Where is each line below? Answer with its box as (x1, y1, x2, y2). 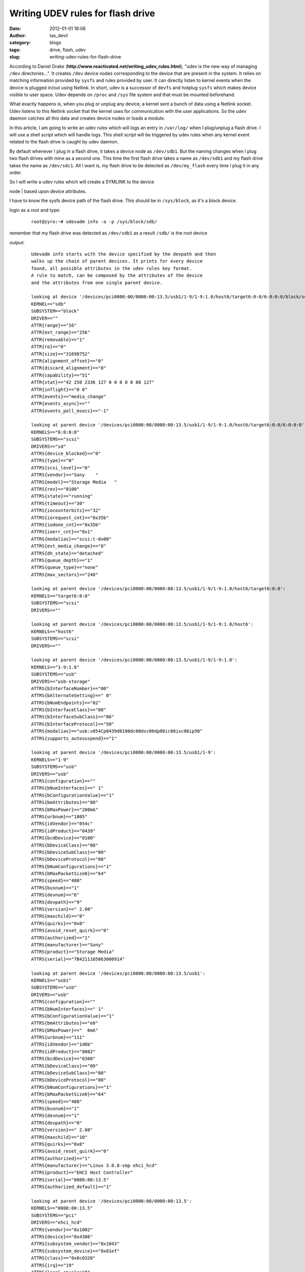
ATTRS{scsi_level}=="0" (31, 465, 90, 471)
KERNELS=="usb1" (31, 977, 72, 983)
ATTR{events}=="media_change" (31, 393, 107, 399)
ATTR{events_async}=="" (31, 401, 90, 407)
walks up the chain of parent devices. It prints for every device (31, 258, 203, 264)
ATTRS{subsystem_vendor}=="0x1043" (31, 1241, 120, 1247)
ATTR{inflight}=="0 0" (31, 387, 88, 392)
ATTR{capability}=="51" (31, 372, 90, 378)
